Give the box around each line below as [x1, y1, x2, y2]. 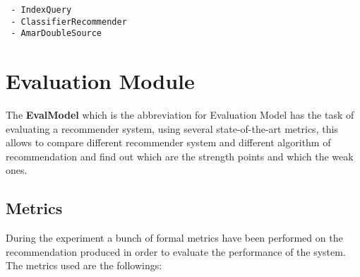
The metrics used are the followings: [6, 258, 162, 273]
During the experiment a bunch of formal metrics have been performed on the [6, 230, 343, 245]
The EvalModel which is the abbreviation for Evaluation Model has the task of [6, 107, 354, 122]
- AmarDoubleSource [11, 28, 102, 39]
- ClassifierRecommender [11, 16, 127, 27]
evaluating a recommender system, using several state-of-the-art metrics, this [6, 121, 338, 136]
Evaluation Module [6, 66, 195, 95]
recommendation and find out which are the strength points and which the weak [6, 148, 354, 163]
